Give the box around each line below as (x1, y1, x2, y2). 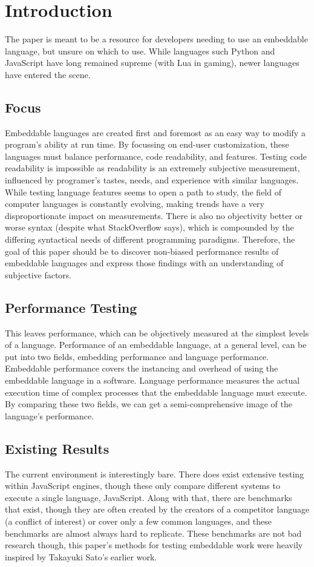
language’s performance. (5, 409, 94, 422)
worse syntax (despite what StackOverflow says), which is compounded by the (5, 221, 294, 234)
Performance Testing (5, 298, 137, 316)
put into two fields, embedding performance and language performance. (5, 350, 269, 362)
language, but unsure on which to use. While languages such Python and (5, 44, 275, 57)
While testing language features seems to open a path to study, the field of (5, 185, 281, 198)
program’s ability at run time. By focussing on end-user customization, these (5, 138, 289, 151)
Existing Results (5, 439, 110, 457)
